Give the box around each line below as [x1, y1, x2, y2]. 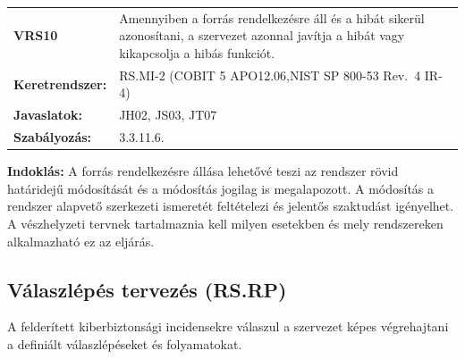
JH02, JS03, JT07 [119, 105, 217, 124]
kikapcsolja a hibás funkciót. [119, 43, 275, 62]
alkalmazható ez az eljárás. [7, 231, 155, 250]
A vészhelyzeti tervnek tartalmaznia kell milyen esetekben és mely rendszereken [7, 213, 444, 232]
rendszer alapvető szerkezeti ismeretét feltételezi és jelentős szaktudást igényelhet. [7, 196, 454, 215]
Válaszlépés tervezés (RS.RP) [7, 275, 287, 303]
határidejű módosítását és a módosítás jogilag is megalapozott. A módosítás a [7, 179, 435, 197]
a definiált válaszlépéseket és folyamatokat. [7, 334, 242, 353]
